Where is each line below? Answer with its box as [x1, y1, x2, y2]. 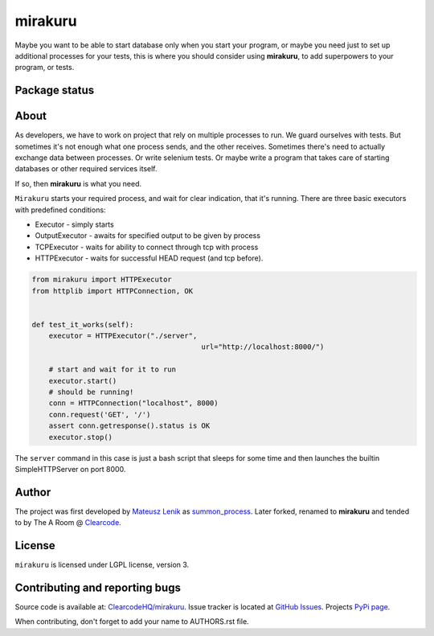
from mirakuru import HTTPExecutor [31, 275, 172, 285]
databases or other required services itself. [14, 164, 158, 174]
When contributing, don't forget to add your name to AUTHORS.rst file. [14, 617, 249, 626]
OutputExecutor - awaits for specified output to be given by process [35, 231, 261, 240]
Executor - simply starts [35, 220, 114, 229]
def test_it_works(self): [31, 320, 134, 329]
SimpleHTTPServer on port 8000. [14, 464, 126, 474]
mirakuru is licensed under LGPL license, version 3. [14, 560, 190, 570]
